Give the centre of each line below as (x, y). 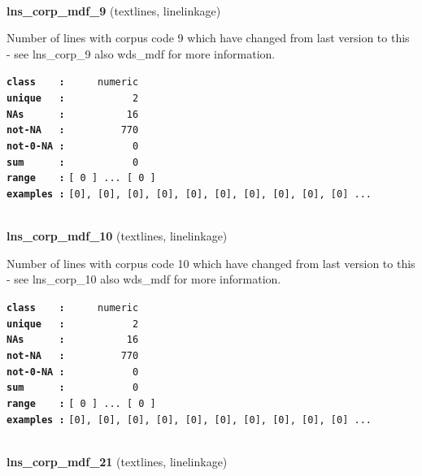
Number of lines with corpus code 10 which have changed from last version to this (211, 263)
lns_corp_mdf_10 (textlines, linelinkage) (117, 236)
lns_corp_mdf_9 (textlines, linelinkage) (114, 10)
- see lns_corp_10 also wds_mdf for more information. (144, 279)
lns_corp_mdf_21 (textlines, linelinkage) (117, 461)
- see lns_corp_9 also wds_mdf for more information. (141, 53)
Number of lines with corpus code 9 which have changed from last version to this (208, 38)
